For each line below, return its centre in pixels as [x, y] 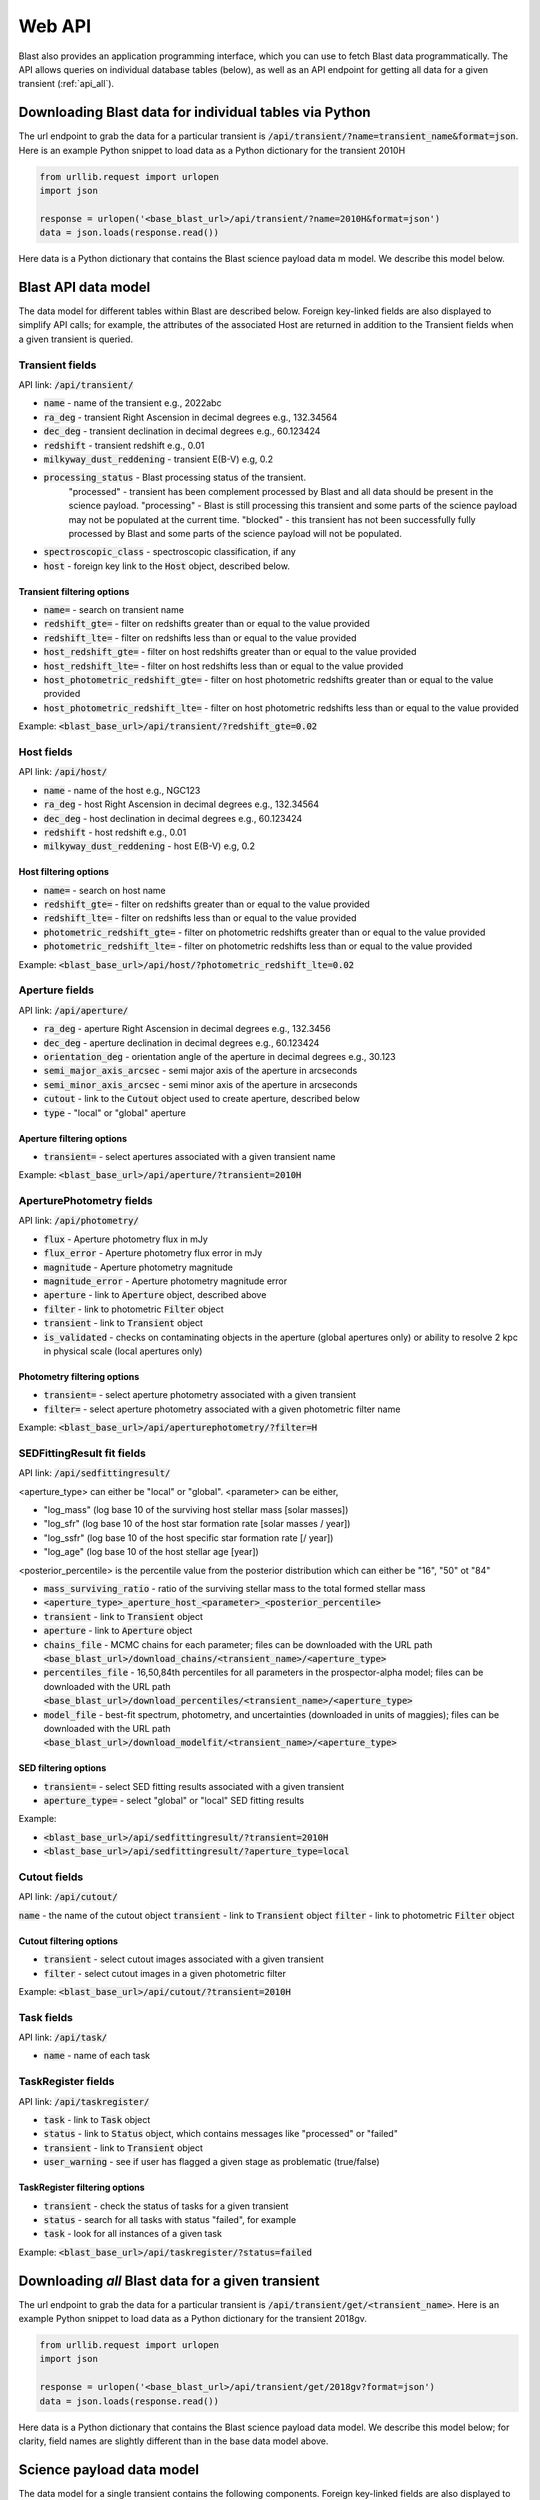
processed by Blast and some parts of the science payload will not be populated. [235, 533]
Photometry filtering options [79, 1376]
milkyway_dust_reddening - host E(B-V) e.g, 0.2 [149, 846]
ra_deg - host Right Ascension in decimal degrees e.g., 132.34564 [181, 804]
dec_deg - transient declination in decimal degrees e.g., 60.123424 [182, 431]
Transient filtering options [74, 591]
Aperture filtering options [73, 1138]
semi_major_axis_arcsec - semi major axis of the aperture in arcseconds [200, 1071]
